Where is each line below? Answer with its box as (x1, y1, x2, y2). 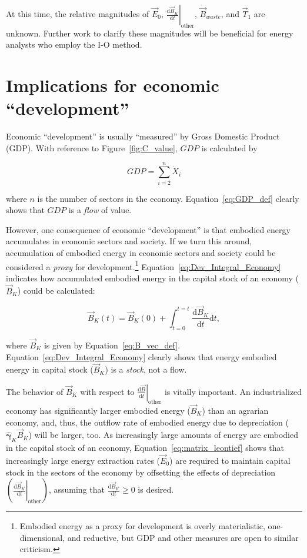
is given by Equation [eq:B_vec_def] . (44, 338, 181, 351)
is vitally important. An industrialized (164, 385, 302, 397)
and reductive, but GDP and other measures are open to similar (67, 531, 299, 543)
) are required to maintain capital (169, 454, 291, 466)
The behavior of (6, 385, 64, 397)
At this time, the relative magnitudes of (6, 8, 149, 19)
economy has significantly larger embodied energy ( (6, 404, 191, 416)
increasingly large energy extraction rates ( (6, 454, 161, 466)
